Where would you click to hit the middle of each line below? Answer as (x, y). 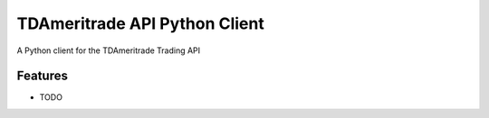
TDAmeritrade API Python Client (140, 23)
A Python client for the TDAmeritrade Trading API (109, 50)
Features (42, 76)
